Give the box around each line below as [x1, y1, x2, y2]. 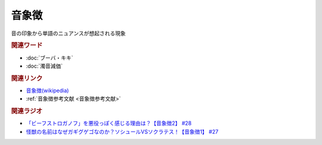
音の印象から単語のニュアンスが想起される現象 [11, 30, 126, 37]
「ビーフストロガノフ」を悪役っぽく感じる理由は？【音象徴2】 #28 [26, 119, 192, 127]
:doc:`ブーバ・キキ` [26, 54, 73, 61]
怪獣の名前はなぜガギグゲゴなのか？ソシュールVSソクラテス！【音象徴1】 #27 [26, 128, 219, 135]
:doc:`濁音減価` [26, 62, 63, 70]
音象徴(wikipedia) [26, 87, 69, 94]
